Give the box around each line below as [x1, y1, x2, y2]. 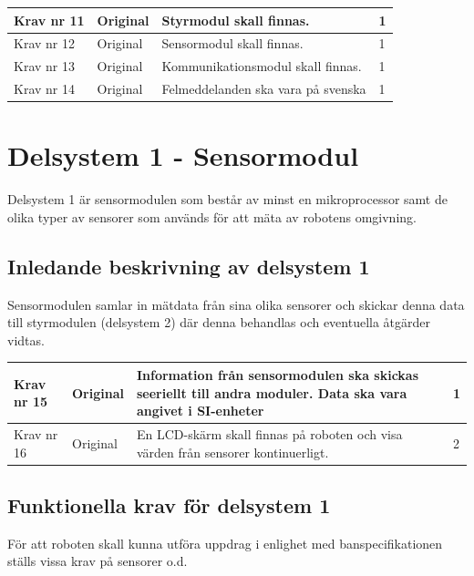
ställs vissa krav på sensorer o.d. [7, 551, 188, 571]
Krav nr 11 [14, 10, 85, 29]
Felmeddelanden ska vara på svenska [161, 79, 366, 98]
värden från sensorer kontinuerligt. [136, 442, 329, 461]
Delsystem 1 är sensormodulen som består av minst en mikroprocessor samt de [7, 190, 448, 209]
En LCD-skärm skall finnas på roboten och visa [136, 424, 403, 443]
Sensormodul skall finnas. [161, 34, 304, 53]
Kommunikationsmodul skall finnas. [161, 57, 362, 76]
